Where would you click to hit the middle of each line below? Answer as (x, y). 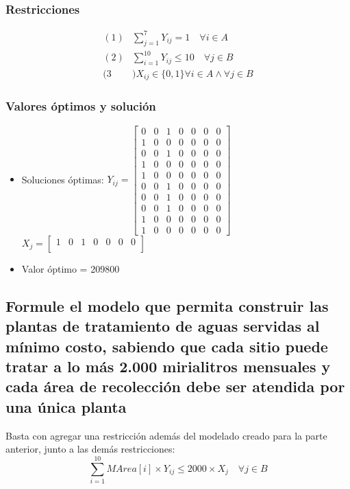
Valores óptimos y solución (81, 106)
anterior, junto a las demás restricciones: (90, 449)
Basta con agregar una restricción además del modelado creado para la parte (166, 435)
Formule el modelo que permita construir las (167, 305)
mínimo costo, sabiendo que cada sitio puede (167, 346)
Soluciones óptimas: (63, 179)
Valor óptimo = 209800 (71, 268)
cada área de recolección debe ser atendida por (175, 386)
